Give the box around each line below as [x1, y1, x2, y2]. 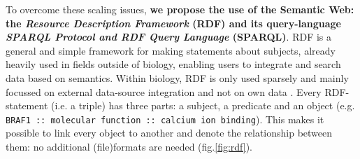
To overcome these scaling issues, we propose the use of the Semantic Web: [6, 2, 354, 16]
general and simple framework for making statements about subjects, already [6, 43, 336, 57]
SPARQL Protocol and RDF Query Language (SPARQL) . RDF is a [6, 29, 332, 44]
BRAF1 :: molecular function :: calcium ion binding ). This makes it [6, 111, 324, 126]
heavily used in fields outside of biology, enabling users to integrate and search [6, 57, 341, 71]
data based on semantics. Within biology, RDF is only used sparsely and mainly [6, 70, 349, 85]
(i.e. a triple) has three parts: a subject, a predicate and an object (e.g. [51, 98, 355, 113]
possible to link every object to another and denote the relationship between [6, 125, 333, 140]
